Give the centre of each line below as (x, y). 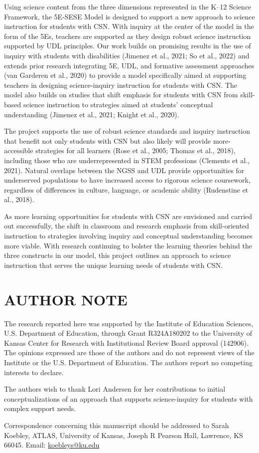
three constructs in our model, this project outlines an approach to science (118, 255)
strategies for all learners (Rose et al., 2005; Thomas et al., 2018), (135, 150)
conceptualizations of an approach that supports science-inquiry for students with (129, 398)
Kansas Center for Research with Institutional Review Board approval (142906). (127, 342)
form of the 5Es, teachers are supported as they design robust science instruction (128, 36)
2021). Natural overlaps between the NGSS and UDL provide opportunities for (124, 170)
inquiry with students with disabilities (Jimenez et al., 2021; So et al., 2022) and (127, 55)
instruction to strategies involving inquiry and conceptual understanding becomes (128, 236)
